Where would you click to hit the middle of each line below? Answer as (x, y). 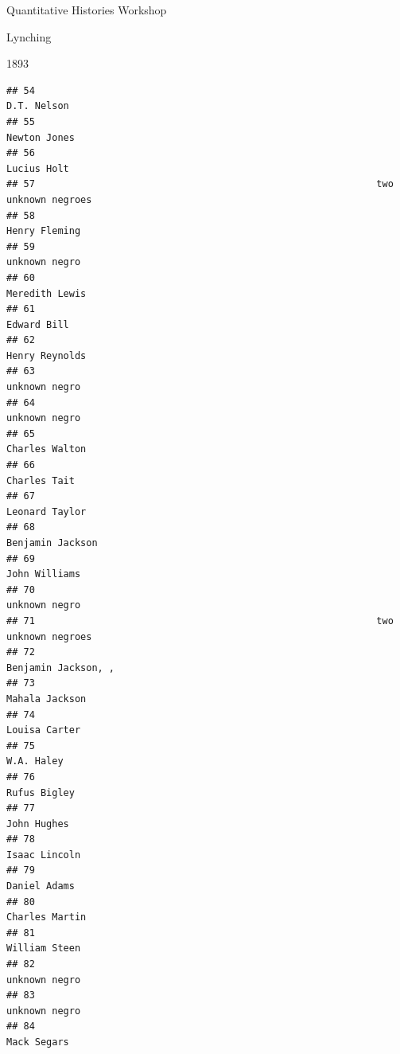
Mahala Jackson (47, 699)
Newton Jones (41, 137)
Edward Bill (38, 324)
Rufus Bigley (41, 792)
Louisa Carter (44, 730)
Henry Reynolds (47, 355)
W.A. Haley (35, 761)
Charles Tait (41, 480)
